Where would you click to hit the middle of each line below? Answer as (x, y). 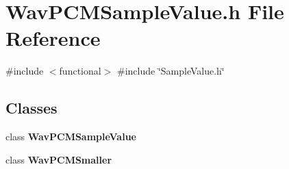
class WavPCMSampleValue (71, 136)
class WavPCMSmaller (59, 159)
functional (80, 71)
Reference (53, 38)
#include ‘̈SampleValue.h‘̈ (171, 71)
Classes (32, 108)
